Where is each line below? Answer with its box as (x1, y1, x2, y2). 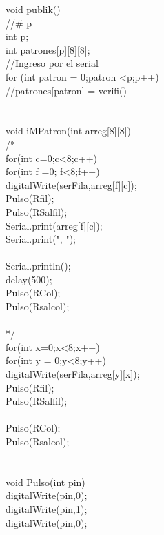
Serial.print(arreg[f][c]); (6, 218, 103, 232)
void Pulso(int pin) (6, 474, 85, 489)
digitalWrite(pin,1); (6, 501, 88, 516)
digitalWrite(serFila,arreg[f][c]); (6, 177, 137, 192)
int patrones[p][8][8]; (6, 42, 90, 57)
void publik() (6, 2, 61, 16)
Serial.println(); (6, 259, 71, 273)
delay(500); (6, 272, 52, 286)
